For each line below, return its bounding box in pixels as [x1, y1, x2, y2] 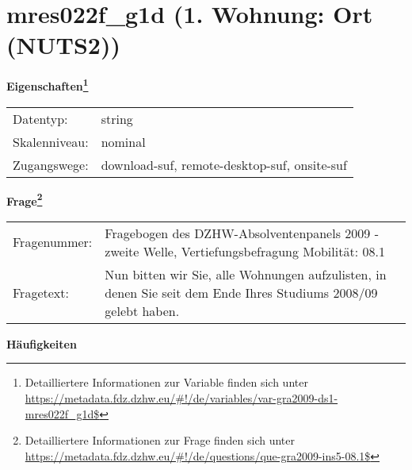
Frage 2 [6, 190, 43, 209]
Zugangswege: [13, 155, 89, 174]
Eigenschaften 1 [6, 75, 89, 94]
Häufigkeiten [6, 335, 77, 352]
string [101, 109, 133, 128]
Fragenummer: [13, 233, 93, 252]
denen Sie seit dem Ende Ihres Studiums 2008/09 [105, 283, 378, 302]
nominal [101, 132, 146, 151]
